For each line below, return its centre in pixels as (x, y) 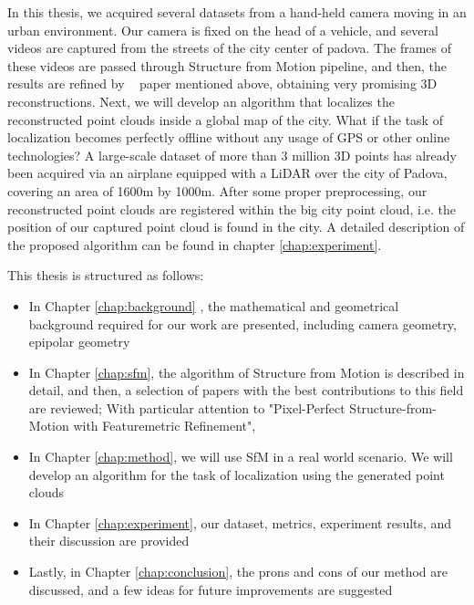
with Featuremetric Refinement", (165, 426)
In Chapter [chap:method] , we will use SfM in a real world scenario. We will (241, 457)
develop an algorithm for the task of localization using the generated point (237, 474)
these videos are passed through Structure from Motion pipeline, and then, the (227, 65)
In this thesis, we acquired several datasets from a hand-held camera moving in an (237, 12)
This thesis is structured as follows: (106, 275)
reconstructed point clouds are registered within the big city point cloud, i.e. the (232, 209)
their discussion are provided (109, 541)
